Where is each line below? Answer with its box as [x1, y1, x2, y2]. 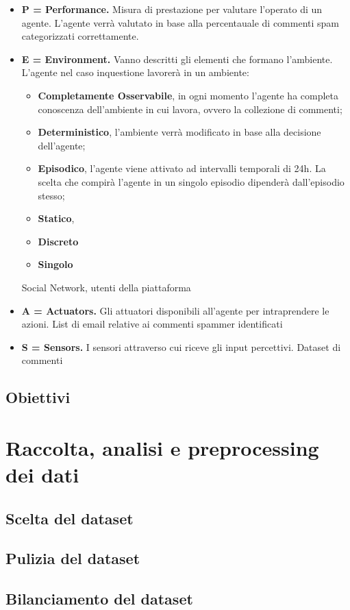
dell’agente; [38, 138, 86, 152]
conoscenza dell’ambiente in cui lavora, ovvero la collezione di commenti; [38, 101, 342, 116]
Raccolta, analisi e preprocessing [5, 433, 319, 461]
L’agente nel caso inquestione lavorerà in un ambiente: [21, 65, 249, 80]
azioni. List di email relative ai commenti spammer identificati [21, 317, 283, 331]
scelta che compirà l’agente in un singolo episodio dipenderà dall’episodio [38, 174, 345, 188]
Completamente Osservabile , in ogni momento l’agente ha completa [38, 88, 339, 102]
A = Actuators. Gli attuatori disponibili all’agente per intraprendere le [21, 303, 329, 317]
